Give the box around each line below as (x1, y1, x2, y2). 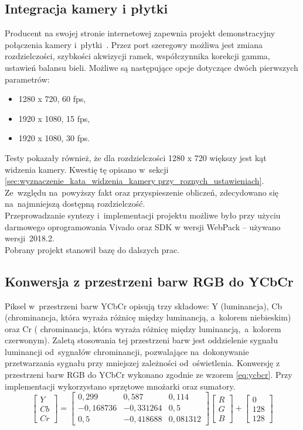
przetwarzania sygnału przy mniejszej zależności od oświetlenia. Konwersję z (5, 357, 280, 369)
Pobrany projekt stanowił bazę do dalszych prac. (5, 243, 180, 255)
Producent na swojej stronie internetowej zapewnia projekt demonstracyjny (5, 27, 275, 39)
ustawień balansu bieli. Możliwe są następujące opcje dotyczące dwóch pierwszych (5, 61, 298, 73)
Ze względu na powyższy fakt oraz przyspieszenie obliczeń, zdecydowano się (5, 186, 278, 198)
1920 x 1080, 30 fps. (18, 132, 90, 144)
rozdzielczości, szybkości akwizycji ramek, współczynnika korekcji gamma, (5, 50, 270, 62)
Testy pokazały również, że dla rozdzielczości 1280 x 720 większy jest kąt (5, 151, 267, 163)
